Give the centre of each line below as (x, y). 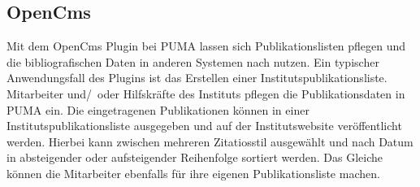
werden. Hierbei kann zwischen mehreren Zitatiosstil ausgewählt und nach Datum (210, 141)
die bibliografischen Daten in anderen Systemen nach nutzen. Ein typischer (193, 61)
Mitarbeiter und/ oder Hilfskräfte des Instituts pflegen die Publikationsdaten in (206, 93)
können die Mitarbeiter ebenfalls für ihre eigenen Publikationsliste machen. (193, 173)
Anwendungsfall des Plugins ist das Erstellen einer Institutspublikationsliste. (197, 78)
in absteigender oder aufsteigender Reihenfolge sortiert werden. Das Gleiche (195, 157)
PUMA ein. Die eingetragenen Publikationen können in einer (158, 109)
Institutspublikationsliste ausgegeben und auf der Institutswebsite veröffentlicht (204, 126)
